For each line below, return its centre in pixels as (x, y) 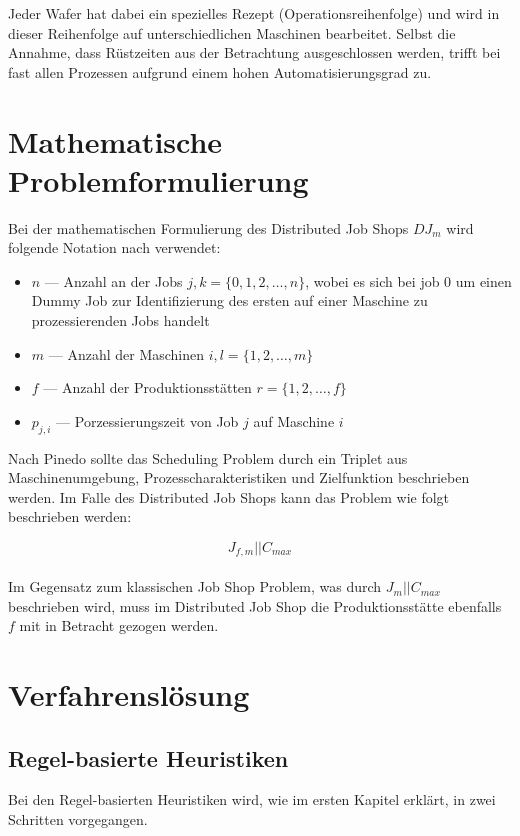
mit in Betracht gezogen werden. (119, 625)
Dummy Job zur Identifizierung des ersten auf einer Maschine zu (229, 300)
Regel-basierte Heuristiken (148, 757)
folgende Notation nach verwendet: (114, 247)
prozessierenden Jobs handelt (120, 320)
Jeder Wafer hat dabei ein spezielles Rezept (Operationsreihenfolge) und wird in (254, 13)
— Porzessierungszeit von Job (147, 420)
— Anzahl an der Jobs (113, 280)
